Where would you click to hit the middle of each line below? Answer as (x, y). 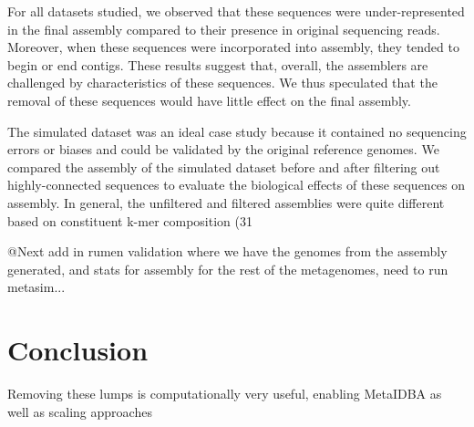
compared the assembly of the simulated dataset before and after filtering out (224, 167)
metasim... (36, 287)
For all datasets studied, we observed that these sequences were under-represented (236, 11)
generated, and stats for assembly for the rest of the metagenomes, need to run (228, 269)
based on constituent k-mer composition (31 (130, 220)
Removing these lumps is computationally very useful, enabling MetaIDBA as (225, 394)
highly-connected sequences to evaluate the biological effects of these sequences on (237, 185)
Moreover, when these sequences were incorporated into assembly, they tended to (233, 47)
